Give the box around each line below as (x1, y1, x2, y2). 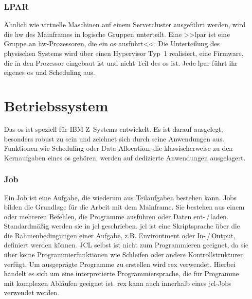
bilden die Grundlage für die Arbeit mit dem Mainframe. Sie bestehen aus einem (4, 202, 245, 212)
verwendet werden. (4, 287, 59, 298)
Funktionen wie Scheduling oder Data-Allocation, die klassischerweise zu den (4, 143, 233, 153)
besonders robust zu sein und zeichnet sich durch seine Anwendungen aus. (4, 133, 224, 143)
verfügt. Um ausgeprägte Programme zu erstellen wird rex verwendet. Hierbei (4, 259, 235, 269)
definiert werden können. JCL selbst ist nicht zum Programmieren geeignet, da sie (4, 240, 249, 250)
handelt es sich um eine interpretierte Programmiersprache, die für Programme (4, 268, 239, 279)
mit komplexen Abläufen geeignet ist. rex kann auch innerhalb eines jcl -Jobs (4, 278, 232, 288)
